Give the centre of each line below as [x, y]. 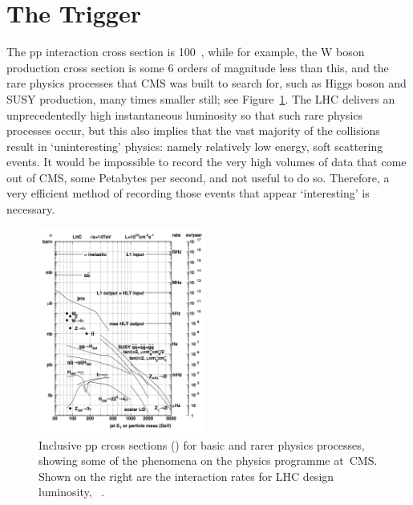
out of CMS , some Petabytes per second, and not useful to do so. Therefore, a [198, 177]
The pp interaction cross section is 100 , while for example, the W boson [186, 52]
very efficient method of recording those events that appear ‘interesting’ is [188, 193]
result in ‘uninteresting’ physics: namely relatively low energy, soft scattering [195, 146]
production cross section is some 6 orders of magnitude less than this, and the [198, 67]
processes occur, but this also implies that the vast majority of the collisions [193, 130]
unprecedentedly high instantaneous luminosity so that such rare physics [185, 114]
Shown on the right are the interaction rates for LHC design [186, 476]
